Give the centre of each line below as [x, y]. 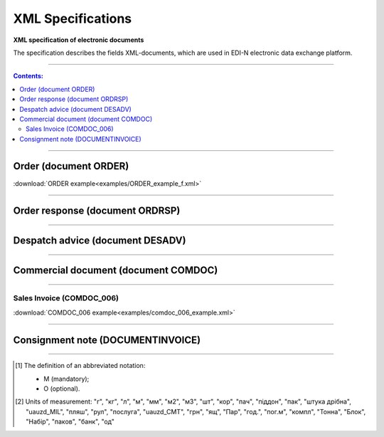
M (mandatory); [66, 379]
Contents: [28, 76]
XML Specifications [73, 19]
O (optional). [62, 389]
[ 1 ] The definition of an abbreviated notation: [80, 366]
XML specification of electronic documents [79, 40]
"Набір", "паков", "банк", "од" [70, 422]
